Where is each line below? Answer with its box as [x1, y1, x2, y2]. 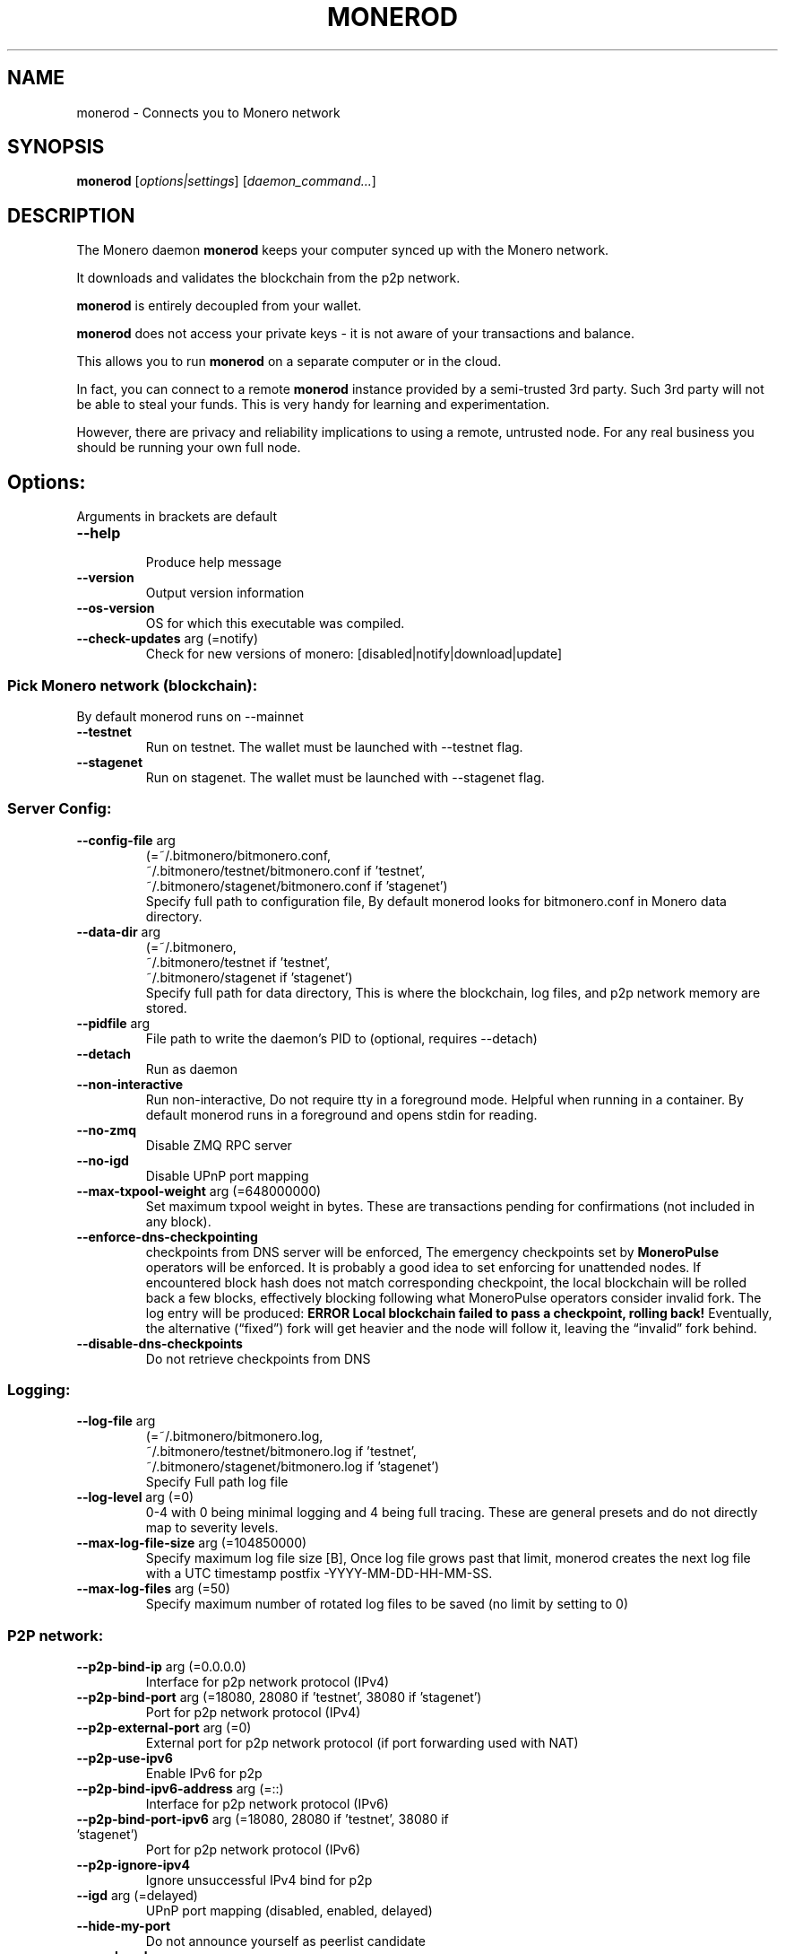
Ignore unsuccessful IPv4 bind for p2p [145, 1872, 373, 1889]
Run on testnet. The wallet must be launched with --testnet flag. [145, 738, 523, 755]
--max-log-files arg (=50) [76, 1581, 230, 1597]
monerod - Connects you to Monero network [76, 104, 341, 120]
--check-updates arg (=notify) [76, 631, 259, 647]
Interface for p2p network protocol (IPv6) [145, 1796, 389, 1812]
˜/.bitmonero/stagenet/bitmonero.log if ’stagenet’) [145, 1459, 440, 1475]
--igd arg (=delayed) [76, 1888, 198, 1904]
